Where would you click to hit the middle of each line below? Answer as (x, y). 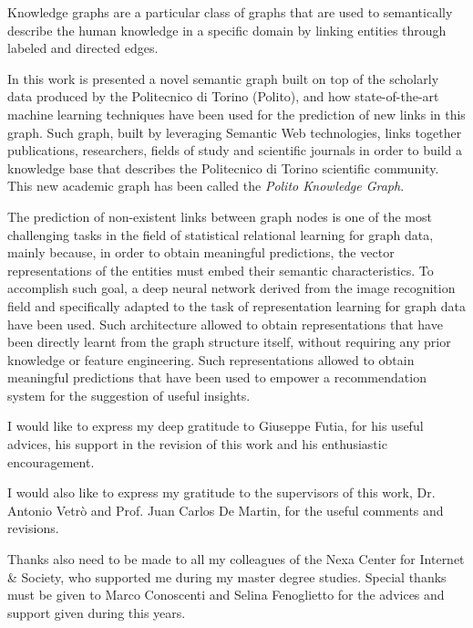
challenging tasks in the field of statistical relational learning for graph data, (221, 234)
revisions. (33, 528)
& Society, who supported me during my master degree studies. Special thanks (227, 576)
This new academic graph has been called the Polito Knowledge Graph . (206, 186)
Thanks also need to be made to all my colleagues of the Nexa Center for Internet (236, 559)
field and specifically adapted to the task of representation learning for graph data (236, 305)
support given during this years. (97, 612)
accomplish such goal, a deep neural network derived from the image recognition (231, 288)
